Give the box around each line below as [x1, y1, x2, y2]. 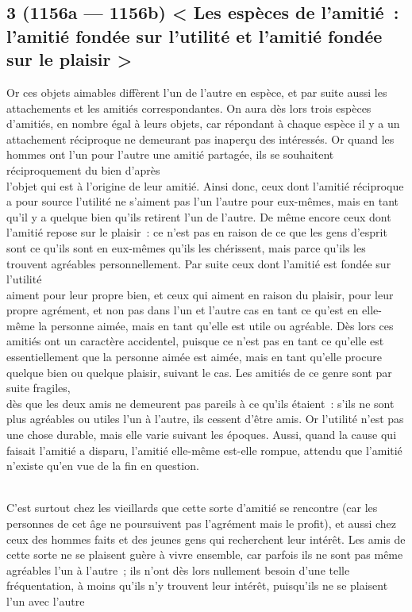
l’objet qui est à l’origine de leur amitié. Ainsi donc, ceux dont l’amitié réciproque [6, 177, 404, 194]
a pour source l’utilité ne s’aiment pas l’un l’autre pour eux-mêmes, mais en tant [6, 193, 399, 210]
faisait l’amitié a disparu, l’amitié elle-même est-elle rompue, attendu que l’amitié [6, 441, 402, 458]
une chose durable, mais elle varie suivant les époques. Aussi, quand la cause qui [6, 426, 397, 443]
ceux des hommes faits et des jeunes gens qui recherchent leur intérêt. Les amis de [6, 530, 406, 547]
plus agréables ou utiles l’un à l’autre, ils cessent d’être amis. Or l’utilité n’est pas [6, 410, 404, 427]
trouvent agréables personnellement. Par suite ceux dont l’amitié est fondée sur [6, 255, 391, 271]
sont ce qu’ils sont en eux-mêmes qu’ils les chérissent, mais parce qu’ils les [6, 239, 366, 256]
